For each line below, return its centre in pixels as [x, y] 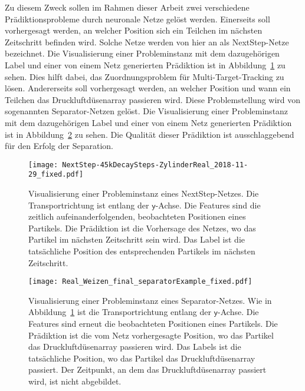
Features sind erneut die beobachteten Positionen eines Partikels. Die [153, 324]
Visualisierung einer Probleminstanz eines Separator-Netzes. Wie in [150, 300]
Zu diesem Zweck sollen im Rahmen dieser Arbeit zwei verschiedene [127, 7]
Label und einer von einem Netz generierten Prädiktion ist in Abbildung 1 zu [145, 64]
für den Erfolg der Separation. [59, 146]
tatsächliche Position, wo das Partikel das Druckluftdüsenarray [142, 358]
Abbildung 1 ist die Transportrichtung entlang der [120, 312]
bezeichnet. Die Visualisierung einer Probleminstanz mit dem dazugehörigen [142, 53]
